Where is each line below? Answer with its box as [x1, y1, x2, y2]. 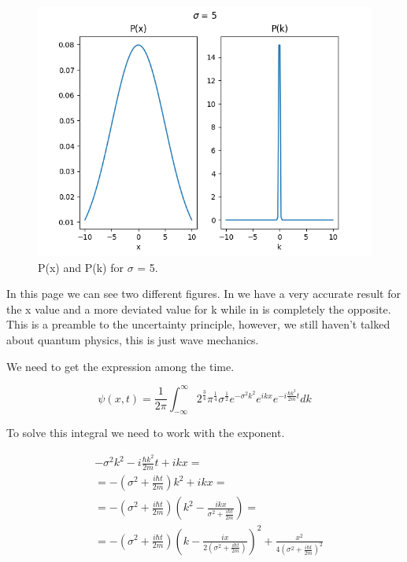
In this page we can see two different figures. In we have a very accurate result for [6, 285, 401, 302]
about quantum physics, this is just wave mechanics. [6, 331, 259, 347]
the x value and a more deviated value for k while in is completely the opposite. [6, 300, 391, 317]
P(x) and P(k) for [38, 259, 124, 275]
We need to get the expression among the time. [6, 358, 235, 374]
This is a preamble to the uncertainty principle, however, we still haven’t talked [6, 316, 390, 332]
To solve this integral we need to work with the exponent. [6, 424, 285, 441]
